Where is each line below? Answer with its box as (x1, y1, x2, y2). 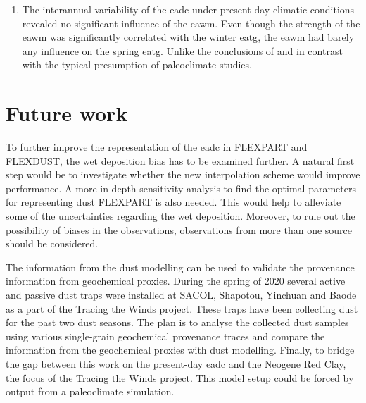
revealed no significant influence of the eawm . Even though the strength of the (22, 15, 360, 30)
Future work (6, 99, 128, 128)
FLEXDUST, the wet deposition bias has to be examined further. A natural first (6, 153, 355, 168)
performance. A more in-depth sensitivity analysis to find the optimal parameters (6, 180, 356, 195)
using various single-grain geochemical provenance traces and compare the (6, 328, 325, 343)
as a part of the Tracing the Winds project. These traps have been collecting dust (6, 301, 358, 316)
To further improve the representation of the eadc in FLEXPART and (6, 139, 308, 154)
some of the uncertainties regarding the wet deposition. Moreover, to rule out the (6, 209, 355, 223)
